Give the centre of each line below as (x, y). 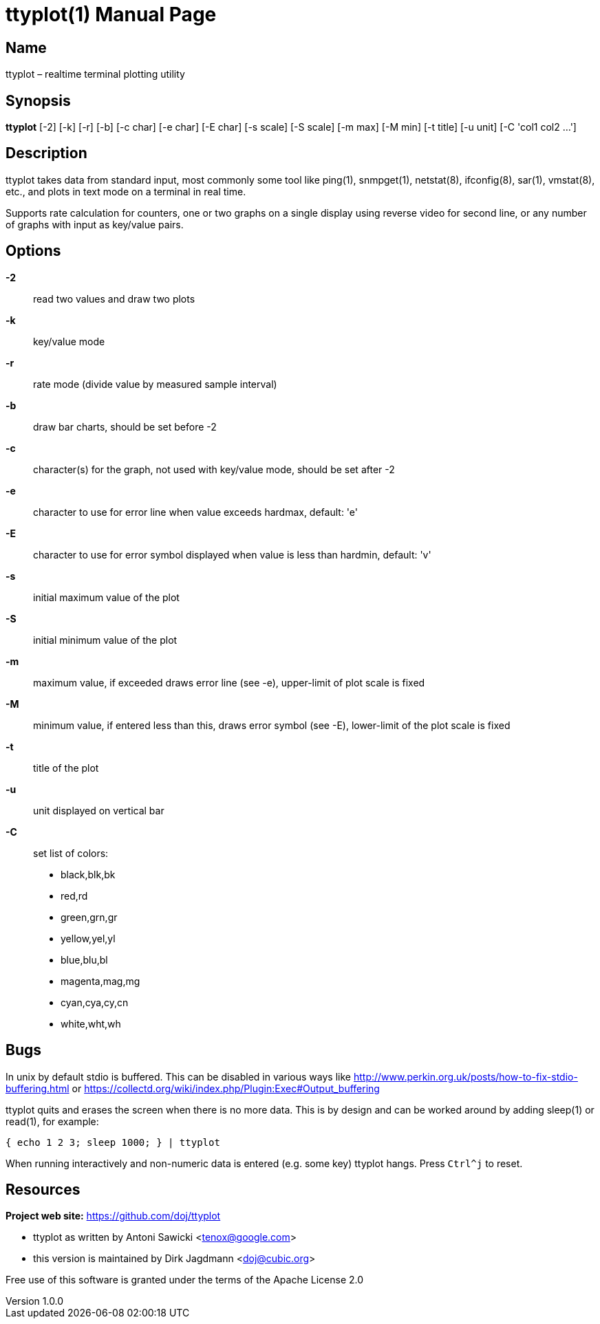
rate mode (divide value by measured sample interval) (155, 384)
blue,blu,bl (84, 959)
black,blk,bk (88, 874)
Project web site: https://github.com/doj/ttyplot (113, 1216)
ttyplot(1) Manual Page (111, 14)
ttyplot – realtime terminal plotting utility (95, 74)
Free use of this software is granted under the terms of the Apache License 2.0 (185, 1280)
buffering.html (37, 1088)
